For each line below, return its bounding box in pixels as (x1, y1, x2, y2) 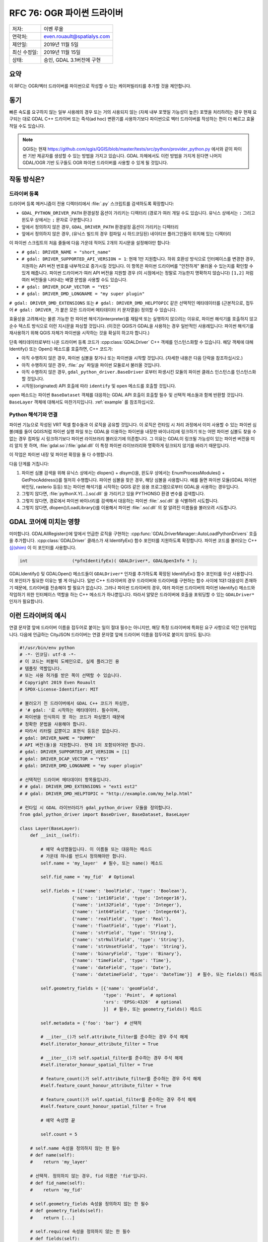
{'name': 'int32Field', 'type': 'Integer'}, (72, 902, 182, 908)
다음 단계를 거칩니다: (9, 461, 49, 466)
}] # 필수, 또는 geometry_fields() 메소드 (103, 1006, 202, 1012)
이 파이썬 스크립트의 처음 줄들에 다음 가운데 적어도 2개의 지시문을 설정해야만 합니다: (9, 240, 171, 246)
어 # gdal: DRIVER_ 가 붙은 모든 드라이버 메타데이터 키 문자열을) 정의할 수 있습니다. (9, 307, 177, 312)
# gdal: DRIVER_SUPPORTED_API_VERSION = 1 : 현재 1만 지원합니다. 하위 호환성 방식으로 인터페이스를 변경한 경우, (21, 256, 255, 262)
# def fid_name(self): (30, 1180, 85, 1186)
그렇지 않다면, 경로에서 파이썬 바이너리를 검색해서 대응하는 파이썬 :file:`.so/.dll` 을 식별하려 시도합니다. (21, 497, 219, 504)
